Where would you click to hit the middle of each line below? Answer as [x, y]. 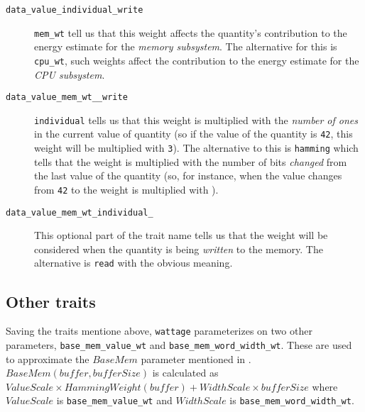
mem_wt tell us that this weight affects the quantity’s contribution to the [191, 32]
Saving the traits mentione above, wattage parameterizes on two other [159, 331]
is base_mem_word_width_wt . [292, 400]
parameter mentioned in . [196, 358]
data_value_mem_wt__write [67, 98]
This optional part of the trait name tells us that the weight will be [181, 235]
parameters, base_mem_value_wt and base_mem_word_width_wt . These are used [179, 344]
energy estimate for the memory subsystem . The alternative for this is [186, 46]
